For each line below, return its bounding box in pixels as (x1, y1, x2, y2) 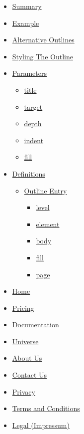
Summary (12, 1, 42, 11)
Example (12, 17, 39, 28)
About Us (12, 353, 42, 363)
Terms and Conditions (12, 403, 80, 414)
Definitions (12, 168, 45, 179)
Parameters (12, 68, 47, 78)
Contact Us (12, 370, 47, 380)
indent (24, 135, 44, 145)
